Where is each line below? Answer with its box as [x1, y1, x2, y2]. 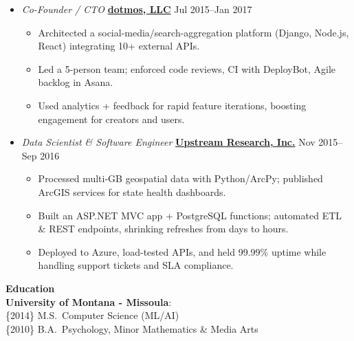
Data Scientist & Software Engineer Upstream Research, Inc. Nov [21, 135, 316, 149]
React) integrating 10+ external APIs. [38, 38, 200, 53]
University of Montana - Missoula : [5, 294, 172, 309]
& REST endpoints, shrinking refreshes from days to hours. [38, 221, 289, 236]
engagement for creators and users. [38, 111, 185, 126]
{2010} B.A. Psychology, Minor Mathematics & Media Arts [5, 321, 258, 335]
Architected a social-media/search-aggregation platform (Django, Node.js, [38, 25, 349, 39]
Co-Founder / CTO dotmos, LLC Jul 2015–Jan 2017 [21, 2, 252, 16]
